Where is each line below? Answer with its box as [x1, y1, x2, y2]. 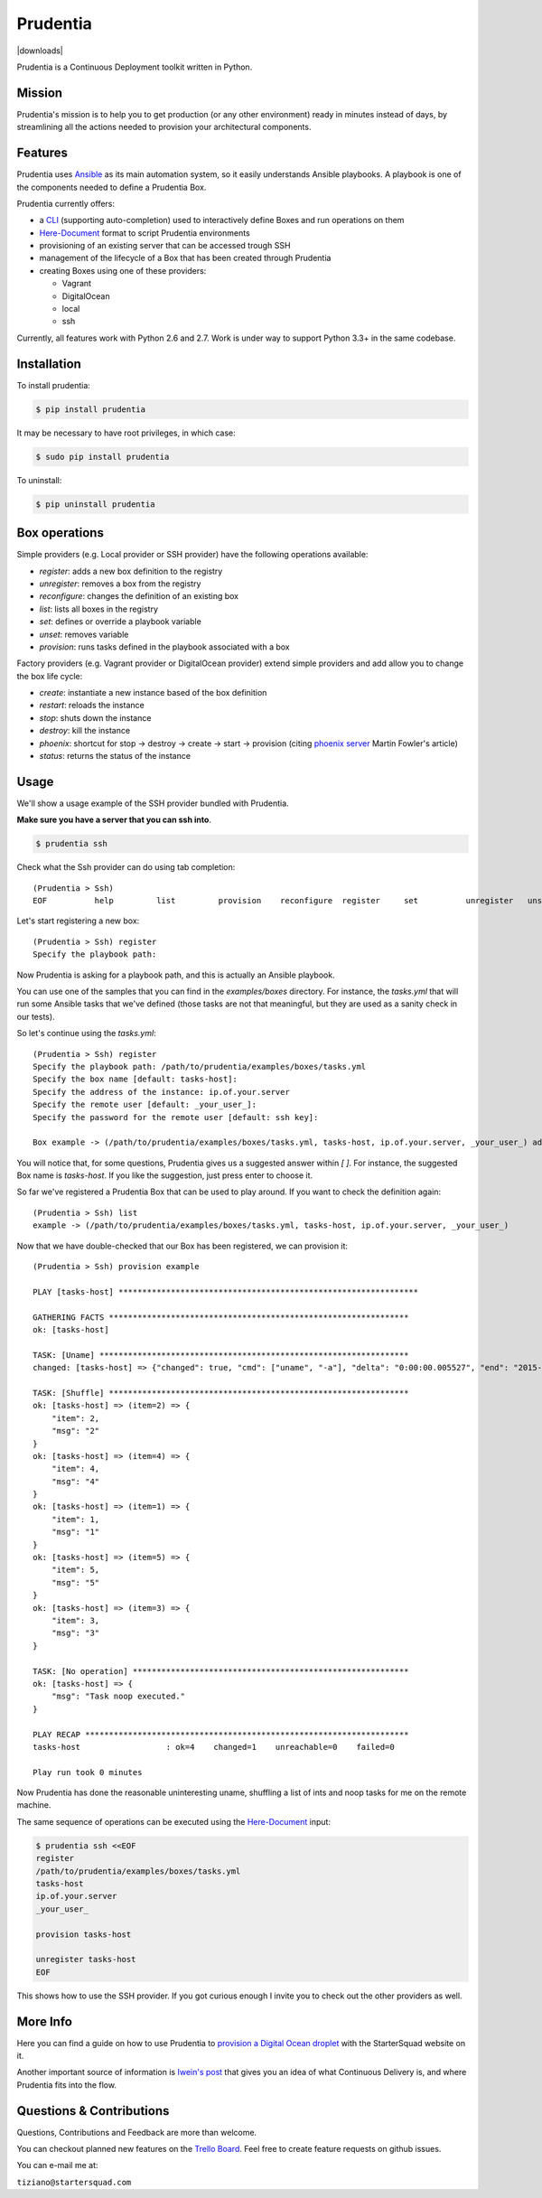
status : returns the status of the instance [39, 751, 192, 762]
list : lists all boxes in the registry [39, 603, 158, 614]
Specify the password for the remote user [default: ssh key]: [33, 1112, 319, 1122]
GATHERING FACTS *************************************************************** [33, 1312, 409, 1323]
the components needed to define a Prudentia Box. [16, 182, 207, 192]
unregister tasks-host [35, 1954, 136, 1965]
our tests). [16, 1011, 55, 1022]
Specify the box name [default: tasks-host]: [33, 1074, 238, 1084]
